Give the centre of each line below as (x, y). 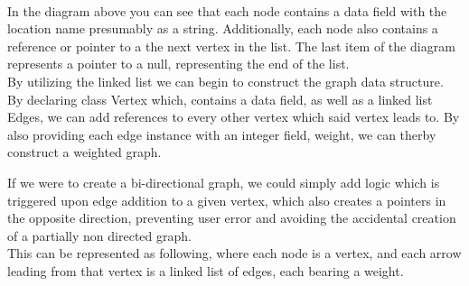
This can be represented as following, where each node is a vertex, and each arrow (234, 253)
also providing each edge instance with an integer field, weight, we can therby (222, 134)
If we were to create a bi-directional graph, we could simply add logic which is (224, 182)
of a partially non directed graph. (99, 235)
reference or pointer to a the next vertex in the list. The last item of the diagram (231, 46)
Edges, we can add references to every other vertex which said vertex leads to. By (234, 117)
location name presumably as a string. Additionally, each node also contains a (223, 28)
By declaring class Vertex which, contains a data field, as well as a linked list (220, 99)
